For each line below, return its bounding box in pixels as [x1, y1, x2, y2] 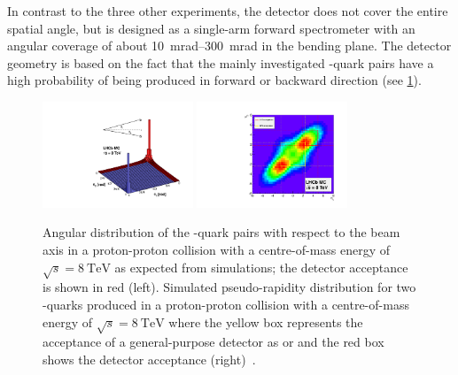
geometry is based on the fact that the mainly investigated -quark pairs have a [7, 53, 434, 72]
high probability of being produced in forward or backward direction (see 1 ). [7, 71, 422, 89]
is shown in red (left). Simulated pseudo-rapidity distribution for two [43, 278, 416, 296]
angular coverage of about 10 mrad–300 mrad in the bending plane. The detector [7, 36, 452, 55]
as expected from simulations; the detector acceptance [114, 257, 408, 276]
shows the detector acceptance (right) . [43, 349, 256, 368]
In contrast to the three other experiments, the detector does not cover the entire [7, 2, 448, 19]
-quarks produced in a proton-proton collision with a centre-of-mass [43, 295, 409, 313]
